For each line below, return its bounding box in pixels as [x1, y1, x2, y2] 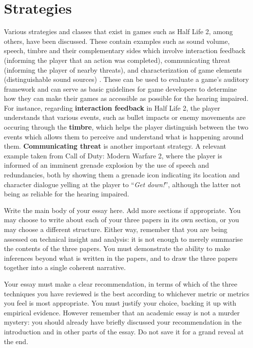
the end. [4, 336, 28, 346]
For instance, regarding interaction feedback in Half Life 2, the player [4, 102, 220, 113]
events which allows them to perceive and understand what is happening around [4, 131, 244, 141]
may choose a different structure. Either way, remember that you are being [4, 224, 228, 234]
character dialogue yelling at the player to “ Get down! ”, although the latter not [4, 179, 241, 189]
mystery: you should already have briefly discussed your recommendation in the [4, 317, 242, 327]
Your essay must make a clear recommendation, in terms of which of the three [4, 278, 237, 289]
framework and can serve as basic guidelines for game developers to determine [4, 83, 237, 94]
